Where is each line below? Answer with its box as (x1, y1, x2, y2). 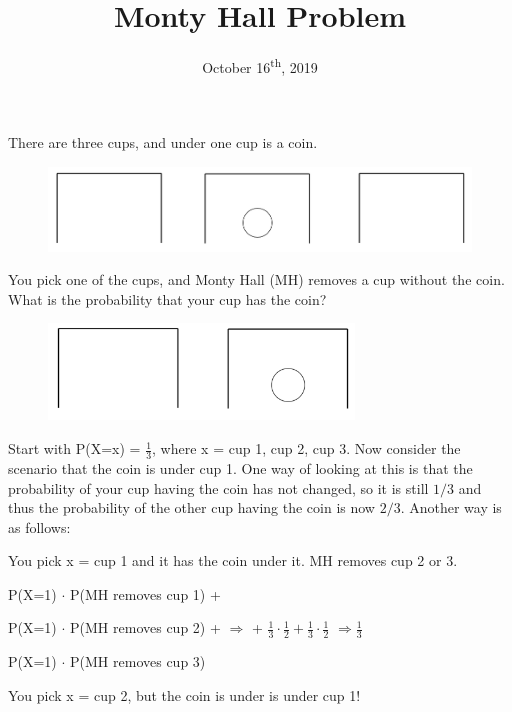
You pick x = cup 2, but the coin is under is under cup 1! (8, 684, 361, 705)
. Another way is (400, 497, 502, 518)
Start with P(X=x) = (8, 438, 141, 459)
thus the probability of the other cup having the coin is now (8, 497, 375, 518)
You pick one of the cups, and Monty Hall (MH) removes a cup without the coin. (8, 269, 505, 290)
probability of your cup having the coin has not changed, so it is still (8, 477, 429, 498)
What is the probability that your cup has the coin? (8, 288, 327, 309)
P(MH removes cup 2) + (70, 617, 221, 638)
